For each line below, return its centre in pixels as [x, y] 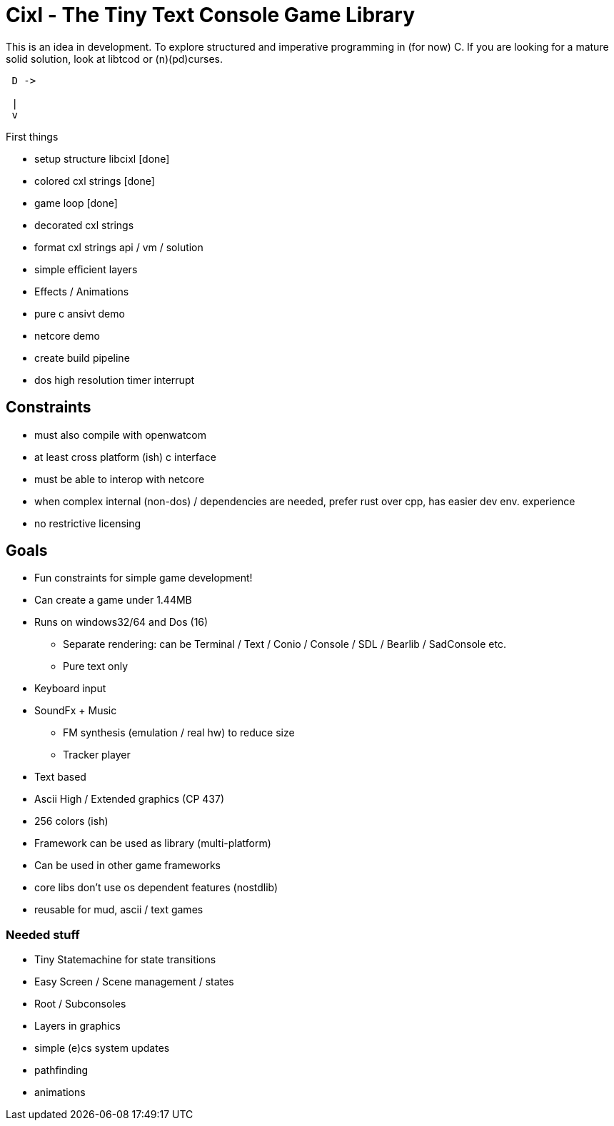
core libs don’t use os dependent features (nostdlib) [156, 888]
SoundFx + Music [76, 711]
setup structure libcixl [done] [102, 158]
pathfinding [61, 1070]
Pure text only [96, 666]
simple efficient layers [86, 269]
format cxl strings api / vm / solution [119, 247]
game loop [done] [76, 203]
